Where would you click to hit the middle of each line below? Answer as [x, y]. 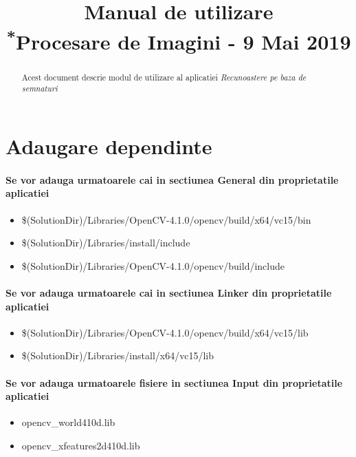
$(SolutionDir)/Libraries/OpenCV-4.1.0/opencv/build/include [153, 265]
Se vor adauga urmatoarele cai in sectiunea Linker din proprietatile [169, 292]
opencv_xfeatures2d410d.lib [81, 445]
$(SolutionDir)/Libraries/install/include [106, 243]
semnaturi [40, 88]
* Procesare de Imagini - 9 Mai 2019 [179, 40]
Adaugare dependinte [109, 146]
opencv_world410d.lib [68, 422]
